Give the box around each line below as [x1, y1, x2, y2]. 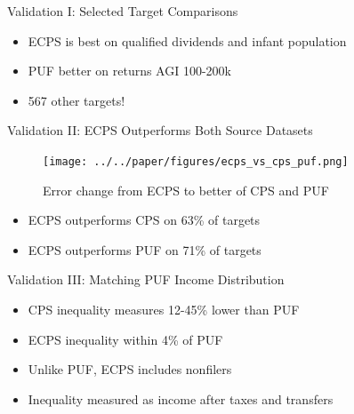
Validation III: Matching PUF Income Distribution [7, 270, 285, 289]
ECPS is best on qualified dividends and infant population [28, 31, 347, 50]
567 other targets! [28, 91, 125, 109]
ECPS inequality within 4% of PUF [28, 330, 223, 348]
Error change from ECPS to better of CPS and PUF [43, 180, 329, 199]
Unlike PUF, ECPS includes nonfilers [28, 360, 232, 378]
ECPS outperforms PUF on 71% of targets [28, 240, 261, 259]
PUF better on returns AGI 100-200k [28, 61, 231, 80]
